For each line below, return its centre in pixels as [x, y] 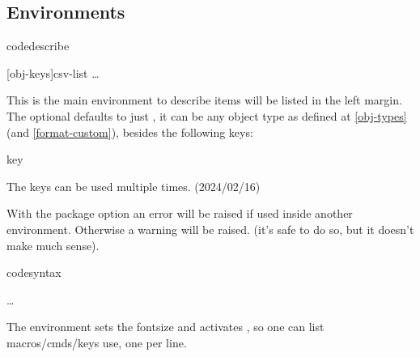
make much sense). [53, 245]
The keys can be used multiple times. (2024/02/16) [134, 186]
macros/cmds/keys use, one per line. [97, 342]
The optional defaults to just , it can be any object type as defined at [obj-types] [207, 115]
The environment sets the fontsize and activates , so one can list [165, 327]
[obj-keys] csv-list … [53, 72]
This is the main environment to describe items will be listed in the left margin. [204, 100]
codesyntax [34, 272]
